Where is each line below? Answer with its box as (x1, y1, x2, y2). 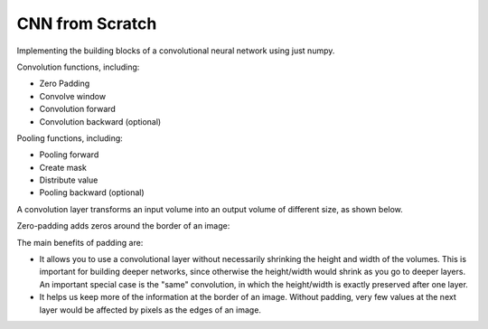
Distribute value (39, 174, 99, 185)
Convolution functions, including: (16, 61, 140, 72)
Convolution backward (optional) (39, 116, 162, 127)
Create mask (39, 162, 88, 173)
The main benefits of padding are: (16, 237, 144, 248)
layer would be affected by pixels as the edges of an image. (39, 304, 262, 315)
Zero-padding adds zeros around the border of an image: (16, 221, 230, 231)
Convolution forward (39, 104, 117, 115)
